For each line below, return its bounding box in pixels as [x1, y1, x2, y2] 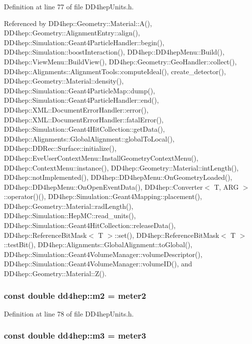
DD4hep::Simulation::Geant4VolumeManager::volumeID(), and [4, 258, 192, 269]
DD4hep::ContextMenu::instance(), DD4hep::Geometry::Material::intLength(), [4, 162, 239, 172]
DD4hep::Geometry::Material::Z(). [4, 268, 107, 279]
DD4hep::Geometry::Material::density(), [4, 76, 124, 86]
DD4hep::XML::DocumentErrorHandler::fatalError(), [4, 114, 164, 124]
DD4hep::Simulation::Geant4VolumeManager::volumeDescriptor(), [4, 249, 202, 259]
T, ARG [214, 181, 239, 192]
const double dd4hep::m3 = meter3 [4, 329, 147, 342]
